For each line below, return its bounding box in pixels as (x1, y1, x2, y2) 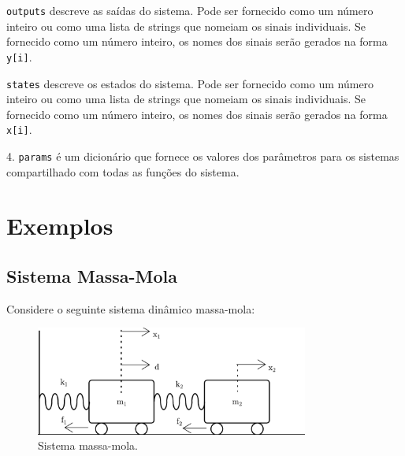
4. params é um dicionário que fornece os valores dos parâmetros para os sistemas (6, 148, 399, 164)
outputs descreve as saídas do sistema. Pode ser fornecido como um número (6, 2, 373, 18)
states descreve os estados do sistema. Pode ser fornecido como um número (6, 75, 374, 91)
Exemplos (6, 209, 113, 242)
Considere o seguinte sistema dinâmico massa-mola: (6, 300, 255, 317)
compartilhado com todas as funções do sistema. (6, 163, 240, 180)
